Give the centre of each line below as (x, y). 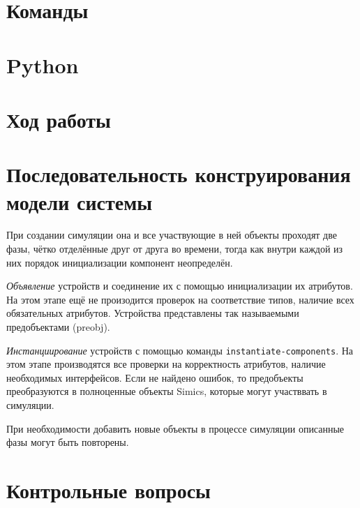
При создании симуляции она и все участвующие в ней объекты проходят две (172, 235)
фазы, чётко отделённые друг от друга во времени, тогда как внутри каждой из (175, 249)
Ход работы (59, 119)
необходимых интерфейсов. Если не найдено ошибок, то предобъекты (155, 377)
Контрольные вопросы (108, 490)
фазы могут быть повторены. (68, 442)
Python (43, 65)
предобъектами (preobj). (58, 327)
